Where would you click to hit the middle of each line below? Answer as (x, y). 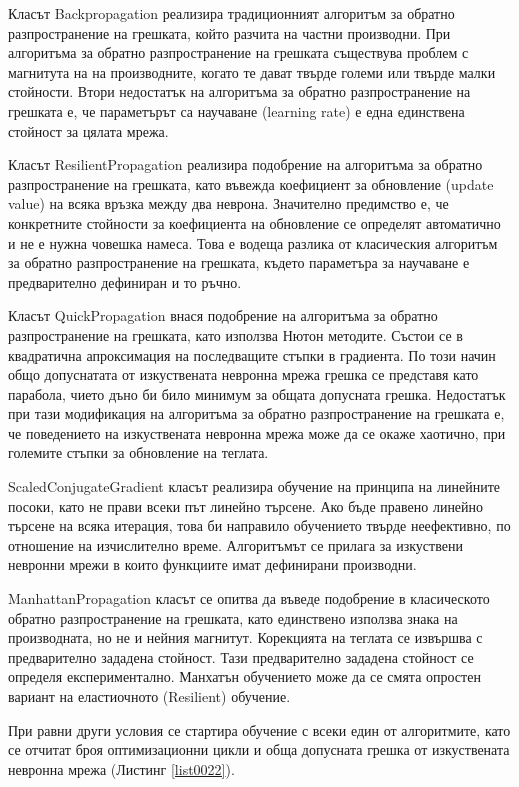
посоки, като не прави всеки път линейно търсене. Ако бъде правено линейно (246, 505)
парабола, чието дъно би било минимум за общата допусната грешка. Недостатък (257, 393)
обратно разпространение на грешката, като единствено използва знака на (233, 617)
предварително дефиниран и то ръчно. (125, 281)
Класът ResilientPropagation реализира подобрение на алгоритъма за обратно (245, 164)
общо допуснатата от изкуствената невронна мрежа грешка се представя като (243, 374)
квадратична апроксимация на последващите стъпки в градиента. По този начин (252, 354)
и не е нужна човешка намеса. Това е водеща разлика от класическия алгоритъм (253, 242)
